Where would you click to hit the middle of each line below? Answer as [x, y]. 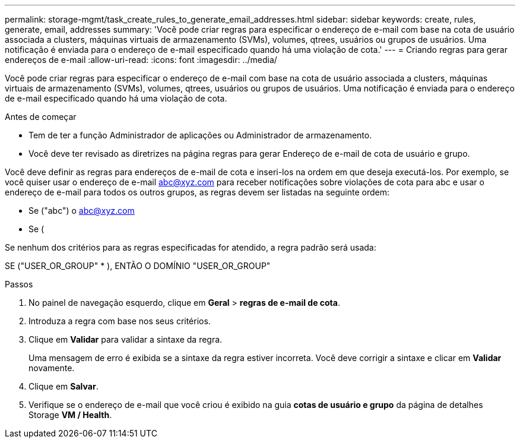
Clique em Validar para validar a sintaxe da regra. [126, 339]
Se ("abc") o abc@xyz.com [82, 211]
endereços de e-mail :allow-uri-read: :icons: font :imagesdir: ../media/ [141, 60]
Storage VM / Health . [70, 415]
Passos [19, 284]
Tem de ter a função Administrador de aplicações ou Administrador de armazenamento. [200, 135]
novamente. [52, 368]
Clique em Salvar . [64, 386]
